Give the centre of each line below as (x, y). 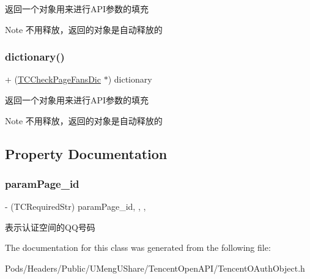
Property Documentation (86, 153)
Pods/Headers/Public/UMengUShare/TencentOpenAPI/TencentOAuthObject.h (155, 268)
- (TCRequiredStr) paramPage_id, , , (76, 206)
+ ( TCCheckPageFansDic (53, 79)
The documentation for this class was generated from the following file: (138, 247)
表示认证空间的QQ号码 (50, 227)
